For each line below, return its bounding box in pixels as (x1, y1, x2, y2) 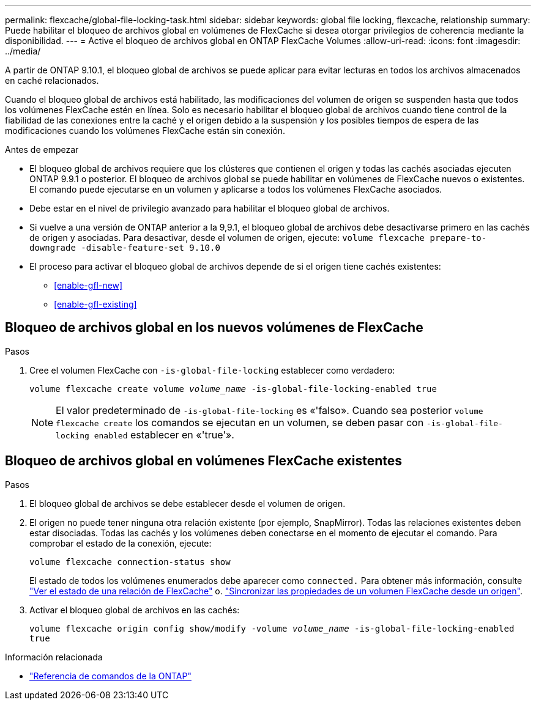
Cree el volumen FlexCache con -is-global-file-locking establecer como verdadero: (29, 364, 395, 375)
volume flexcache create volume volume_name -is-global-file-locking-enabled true (29, 383, 437, 394)
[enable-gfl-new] (54, 280, 123, 290)
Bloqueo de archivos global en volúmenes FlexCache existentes (5, 453, 403, 469)
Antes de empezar (5, 144, 79, 155)
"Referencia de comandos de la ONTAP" (29, 670, 192, 681)
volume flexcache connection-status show (29, 556, 231, 567)
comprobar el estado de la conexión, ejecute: (29, 537, 212, 548)
